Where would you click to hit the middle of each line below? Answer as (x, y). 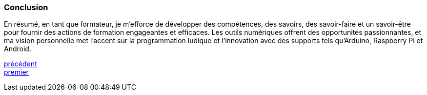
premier (16, 72)
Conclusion (26, 7)
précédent (20, 64)
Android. (18, 49)
